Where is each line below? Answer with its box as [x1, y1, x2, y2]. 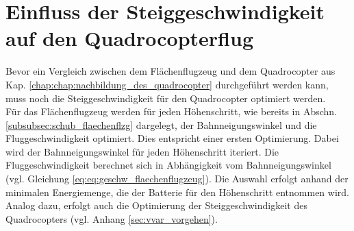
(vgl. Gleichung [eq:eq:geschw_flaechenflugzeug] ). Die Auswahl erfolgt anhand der [5, 171, 349, 186]
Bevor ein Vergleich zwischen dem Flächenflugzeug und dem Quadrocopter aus [5, 64, 336, 78]
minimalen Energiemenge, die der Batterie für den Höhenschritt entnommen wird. [5, 184, 349, 199]
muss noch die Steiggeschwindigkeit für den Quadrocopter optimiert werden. [5, 90, 326, 105]
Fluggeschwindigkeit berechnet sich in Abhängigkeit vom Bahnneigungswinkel [5, 158, 331, 172]
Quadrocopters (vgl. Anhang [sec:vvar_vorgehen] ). [5, 211, 218, 226]
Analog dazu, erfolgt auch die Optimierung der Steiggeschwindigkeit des [5, 198, 307, 212]
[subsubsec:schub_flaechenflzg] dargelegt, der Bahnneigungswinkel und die [5, 117, 317, 132]
